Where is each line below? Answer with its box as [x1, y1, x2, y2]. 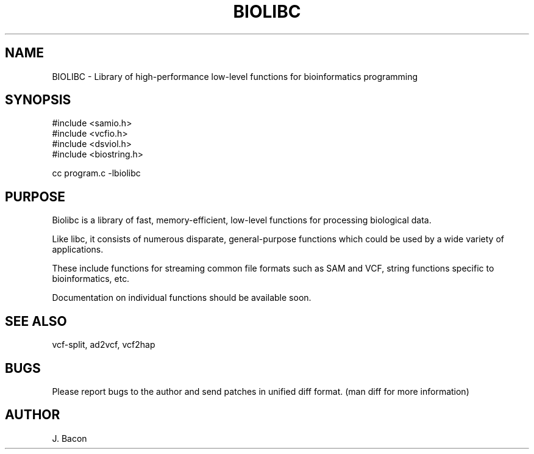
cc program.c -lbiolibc [52, 168, 141, 179]
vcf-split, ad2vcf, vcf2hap [52, 339, 155, 350]
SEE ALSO [5, 313, 67, 329]
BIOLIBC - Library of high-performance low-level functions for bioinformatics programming [52, 71, 418, 82]
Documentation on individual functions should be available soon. [52, 292, 311, 303]
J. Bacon [52, 433, 87, 444]
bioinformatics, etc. [52, 273, 130, 284]
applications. [52, 244, 104, 255]
